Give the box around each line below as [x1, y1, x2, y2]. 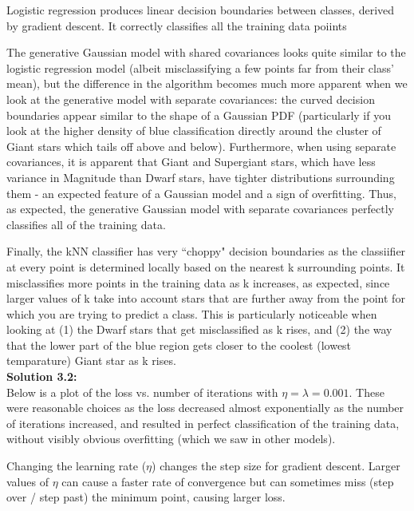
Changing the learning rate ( [6, 458, 147, 474]
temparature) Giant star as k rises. [6, 352, 176, 369]
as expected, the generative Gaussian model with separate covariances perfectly [6, 200, 394, 217]
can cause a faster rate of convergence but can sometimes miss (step [61, 473, 394, 489]
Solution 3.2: [6, 368, 77, 385]
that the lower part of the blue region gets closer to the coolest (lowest [6, 336, 352, 353]
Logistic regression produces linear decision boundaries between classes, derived [6, 2, 395, 18]
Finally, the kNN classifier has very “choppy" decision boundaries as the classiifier [6, 243, 406, 259]
